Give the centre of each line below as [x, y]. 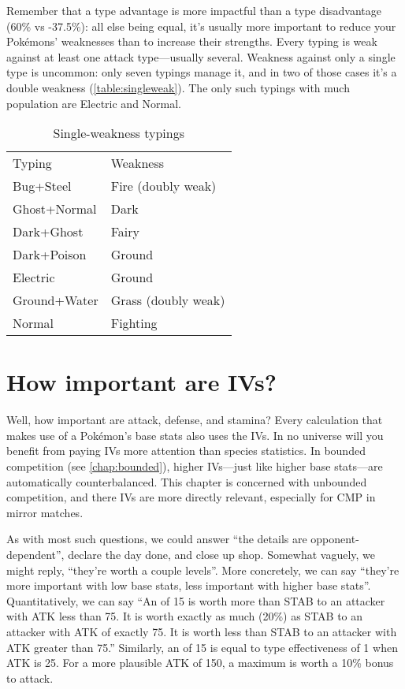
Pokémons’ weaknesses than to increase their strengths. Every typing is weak [192, 41]
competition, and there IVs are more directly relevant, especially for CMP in [191, 497]
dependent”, [35, 555]
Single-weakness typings [119, 133]
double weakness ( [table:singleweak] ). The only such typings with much [178, 87]
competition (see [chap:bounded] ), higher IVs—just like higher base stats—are [195, 466]
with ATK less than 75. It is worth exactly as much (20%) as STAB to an [185, 616]
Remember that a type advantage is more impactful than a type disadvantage [194, 10]
